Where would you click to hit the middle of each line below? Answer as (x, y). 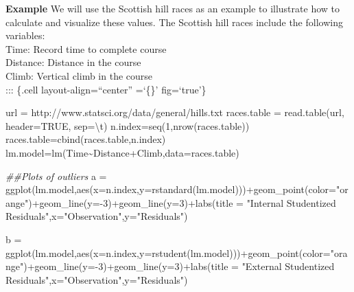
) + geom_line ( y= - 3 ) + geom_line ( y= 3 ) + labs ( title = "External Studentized (179, 266)
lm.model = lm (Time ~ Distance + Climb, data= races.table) (122, 152)
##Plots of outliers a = (56, 176)
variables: (25, 35)
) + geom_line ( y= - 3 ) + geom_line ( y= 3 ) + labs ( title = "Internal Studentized (182, 202)
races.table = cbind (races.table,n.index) (86, 139)
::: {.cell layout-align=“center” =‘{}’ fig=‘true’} (106, 89)
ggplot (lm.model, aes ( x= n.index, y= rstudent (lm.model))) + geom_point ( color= (168, 252)
